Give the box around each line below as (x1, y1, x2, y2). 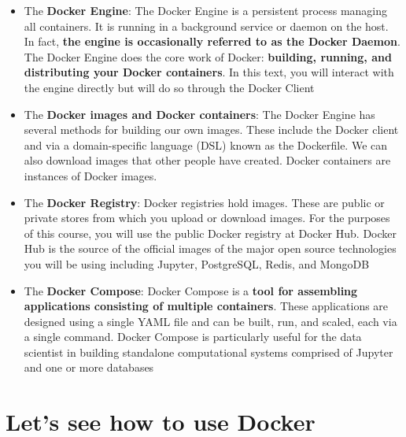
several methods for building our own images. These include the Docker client (24, 121, 399, 138)
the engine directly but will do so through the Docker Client (24, 79, 315, 95)
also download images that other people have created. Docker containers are (24, 152, 391, 169)
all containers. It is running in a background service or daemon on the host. (24, 17, 389, 34)
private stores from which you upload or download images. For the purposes (24, 209, 390, 226)
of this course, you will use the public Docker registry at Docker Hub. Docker (24, 224, 397, 241)
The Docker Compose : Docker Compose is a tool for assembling (24, 282, 358, 298)
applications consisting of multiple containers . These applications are (24, 298, 389, 314)
